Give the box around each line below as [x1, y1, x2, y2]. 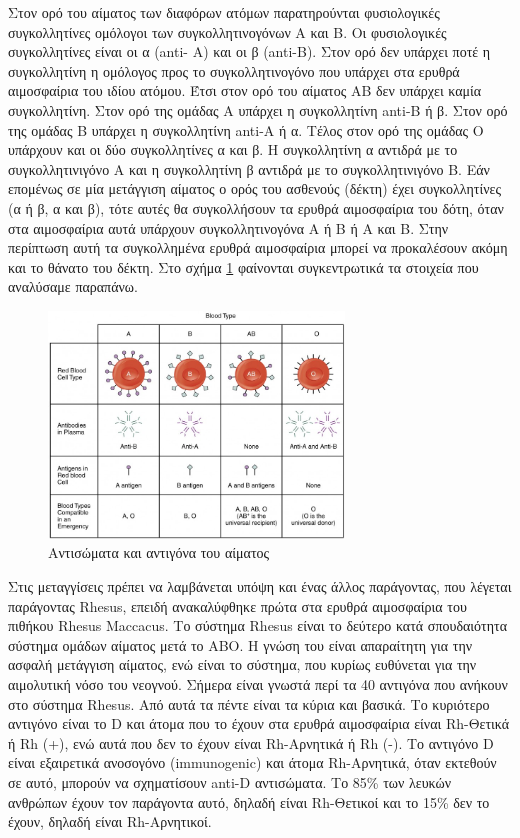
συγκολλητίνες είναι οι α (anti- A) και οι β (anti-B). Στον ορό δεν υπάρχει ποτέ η [8, 41, 491, 62]
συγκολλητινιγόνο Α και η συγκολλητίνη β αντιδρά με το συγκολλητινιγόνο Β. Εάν [8, 158, 490, 179]
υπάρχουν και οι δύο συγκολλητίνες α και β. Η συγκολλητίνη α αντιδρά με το [8, 139, 458, 160]
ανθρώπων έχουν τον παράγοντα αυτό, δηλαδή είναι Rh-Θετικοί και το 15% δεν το [8, 791, 490, 812]
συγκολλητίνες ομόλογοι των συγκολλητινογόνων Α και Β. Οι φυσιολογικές [8, 21, 447, 42]
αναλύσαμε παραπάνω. [8, 276, 138, 297]
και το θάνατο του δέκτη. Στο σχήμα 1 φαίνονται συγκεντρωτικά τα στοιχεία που [8, 256, 479, 277]
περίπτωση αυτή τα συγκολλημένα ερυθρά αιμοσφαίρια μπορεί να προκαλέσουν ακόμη [8, 237, 508, 258]
